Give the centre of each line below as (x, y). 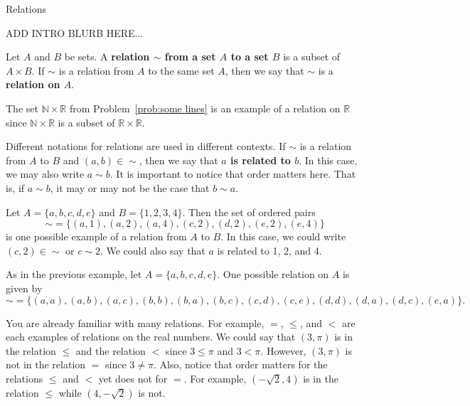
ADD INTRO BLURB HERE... (75, 32)
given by (24, 288)
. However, (283, 350)
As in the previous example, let (74, 274)
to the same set (181, 70)
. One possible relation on (273, 274)
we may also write (45, 174)
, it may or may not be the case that (130, 187)
